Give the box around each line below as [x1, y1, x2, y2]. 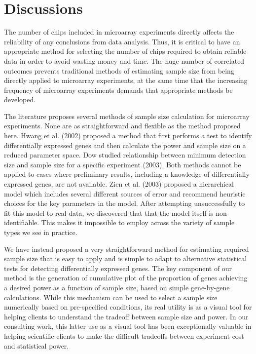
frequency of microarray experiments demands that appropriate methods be [4, 84, 233, 95]
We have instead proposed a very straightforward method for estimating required [4, 243, 249, 254]
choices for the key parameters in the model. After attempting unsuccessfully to [4, 198, 245, 208]
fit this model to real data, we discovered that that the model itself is [4, 207, 214, 218]
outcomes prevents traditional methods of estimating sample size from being [4, 65, 234, 76]
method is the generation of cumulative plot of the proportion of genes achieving [4, 273, 248, 283]
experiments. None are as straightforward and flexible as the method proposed [4, 120, 241, 131]
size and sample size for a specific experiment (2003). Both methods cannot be [4, 159, 241, 169]
